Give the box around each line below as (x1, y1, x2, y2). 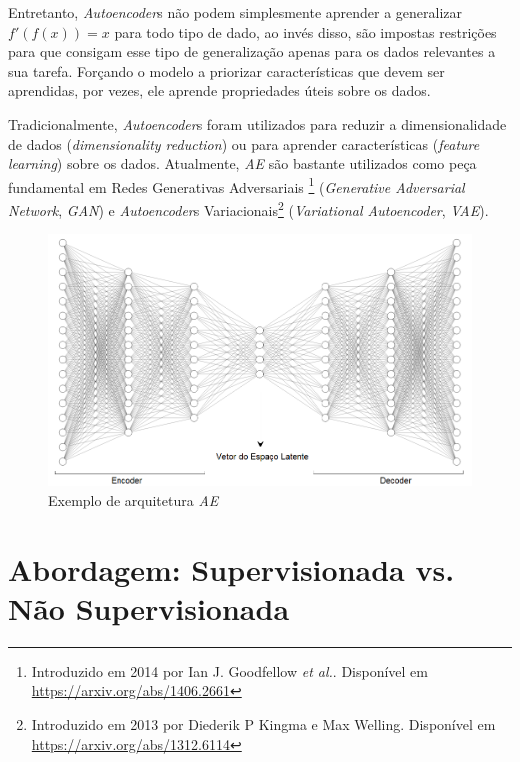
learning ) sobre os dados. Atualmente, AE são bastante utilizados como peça (8, 153, 477, 174)
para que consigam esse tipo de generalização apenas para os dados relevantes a (8, 41, 496, 62)
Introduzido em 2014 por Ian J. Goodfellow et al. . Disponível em (31, 660, 429, 681)
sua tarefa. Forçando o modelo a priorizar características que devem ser (8, 60, 445, 81)
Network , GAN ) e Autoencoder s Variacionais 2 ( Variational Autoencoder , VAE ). (8, 197, 489, 220)
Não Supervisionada (8, 587, 290, 628)
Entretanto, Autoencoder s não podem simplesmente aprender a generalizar (8, 2, 463, 22)
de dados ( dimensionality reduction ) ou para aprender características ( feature (8, 133, 480, 154)
